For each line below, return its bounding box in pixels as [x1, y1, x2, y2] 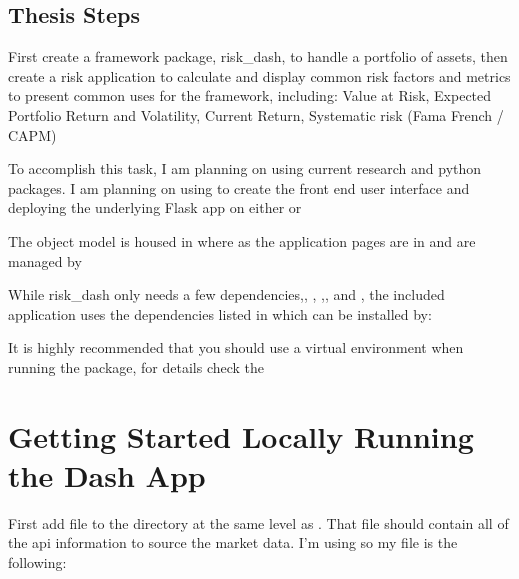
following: [8, 552, 67, 573]
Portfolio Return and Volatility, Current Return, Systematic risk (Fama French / [8, 104, 504, 125]
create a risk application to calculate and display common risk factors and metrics [8, 65, 511, 86]
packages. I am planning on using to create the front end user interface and [8, 177, 470, 198]
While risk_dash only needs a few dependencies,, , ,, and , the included [8, 284, 445, 305]
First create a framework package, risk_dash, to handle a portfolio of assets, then [8, 46, 508, 67]
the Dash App [8, 454, 206, 495]
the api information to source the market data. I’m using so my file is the [8, 532, 458, 553]
